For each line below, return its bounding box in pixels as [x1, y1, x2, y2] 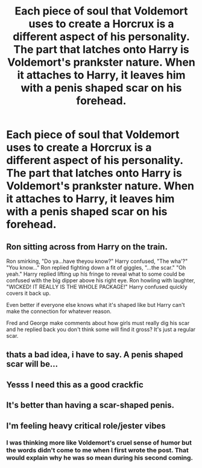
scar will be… [6, 359, 58, 369]
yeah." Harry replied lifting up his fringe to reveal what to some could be [6, 270, 185, 277]
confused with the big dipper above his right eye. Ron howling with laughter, [6, 277, 195, 284]
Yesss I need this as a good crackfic [6, 379, 144, 390]
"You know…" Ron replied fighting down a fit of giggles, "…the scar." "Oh [6, 264, 186, 271]
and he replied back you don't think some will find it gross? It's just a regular [6, 326, 196, 333]
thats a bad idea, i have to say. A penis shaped [6, 350, 183, 360]
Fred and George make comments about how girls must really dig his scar [6, 320, 190, 326]
